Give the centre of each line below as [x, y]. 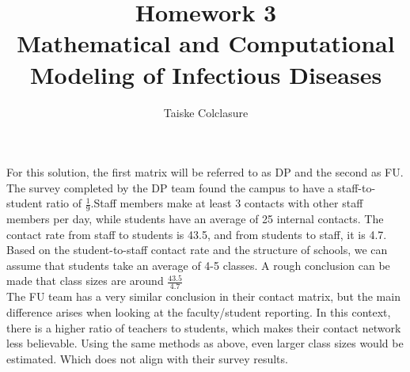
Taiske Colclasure [206, 112]
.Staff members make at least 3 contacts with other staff [227, 203]
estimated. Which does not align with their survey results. [147, 358]
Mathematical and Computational [206, 43]
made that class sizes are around [85, 281]
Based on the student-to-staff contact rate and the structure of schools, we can [197, 250]
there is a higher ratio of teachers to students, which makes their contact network [204, 327]
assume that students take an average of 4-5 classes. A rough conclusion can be [198, 265]
